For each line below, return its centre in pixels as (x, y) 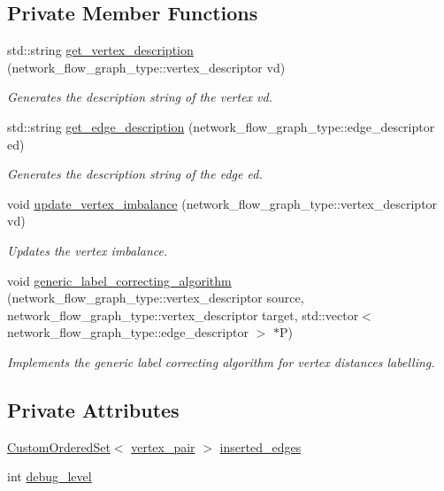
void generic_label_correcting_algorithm (119, 280)
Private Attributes (93, 409)
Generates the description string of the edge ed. (135, 174)
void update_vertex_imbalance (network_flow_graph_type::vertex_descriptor (222, 203)
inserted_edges (260, 446)
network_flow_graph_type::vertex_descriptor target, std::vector (183, 315)
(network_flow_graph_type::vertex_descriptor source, (156, 298)
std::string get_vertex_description (100, 50)
